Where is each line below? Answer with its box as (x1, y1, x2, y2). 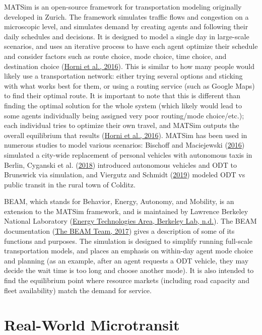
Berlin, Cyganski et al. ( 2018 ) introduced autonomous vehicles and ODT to (4, 159, 237, 170)
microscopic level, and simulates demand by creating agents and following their (4, 21, 248, 32)
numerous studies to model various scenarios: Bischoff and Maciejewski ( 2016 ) (4, 140, 245, 150)
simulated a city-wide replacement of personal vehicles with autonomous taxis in (4, 149, 252, 160)
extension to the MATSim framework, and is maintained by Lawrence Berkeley (4, 206, 248, 216)
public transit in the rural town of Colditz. (4, 179, 136, 189)
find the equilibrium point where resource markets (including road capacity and (4, 275, 249, 286)
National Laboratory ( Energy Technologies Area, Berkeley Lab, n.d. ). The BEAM (4, 216, 257, 226)
